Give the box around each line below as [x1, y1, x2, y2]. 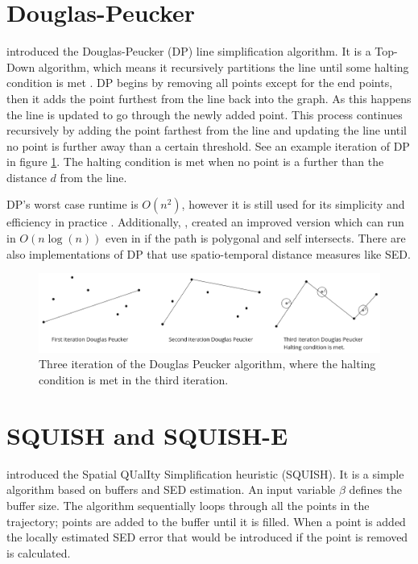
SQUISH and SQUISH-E [6, 418, 288, 451]
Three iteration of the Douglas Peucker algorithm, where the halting [39, 355, 376, 372]
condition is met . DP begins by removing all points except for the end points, [6, 74, 393, 91]
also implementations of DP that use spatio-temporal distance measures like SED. [6, 245, 411, 262]
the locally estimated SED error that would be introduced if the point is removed [6, 529, 408, 545]
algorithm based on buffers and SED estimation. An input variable [6, 481, 336, 498]
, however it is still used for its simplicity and [181, 196, 405, 213]
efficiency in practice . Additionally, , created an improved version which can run [6, 214, 404, 230]
